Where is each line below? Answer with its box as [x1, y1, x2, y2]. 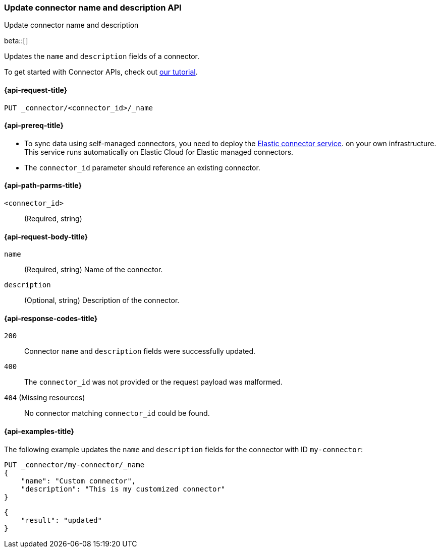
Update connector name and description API [4, 3, 182, 13]
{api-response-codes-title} [4, 314, 98, 323]
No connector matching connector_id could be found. [24, 409, 210, 418]
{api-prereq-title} [4, 121, 64, 130]
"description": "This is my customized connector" [21, 484, 226, 493]
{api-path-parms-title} [4, 181, 82, 190]
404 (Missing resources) [4, 393, 85, 402]
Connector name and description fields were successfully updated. [24, 347, 256, 356]
